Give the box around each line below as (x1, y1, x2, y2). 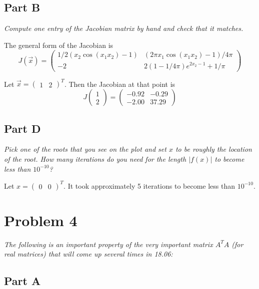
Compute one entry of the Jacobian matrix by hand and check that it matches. (4, 23, 243, 33)
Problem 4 (4, 210, 77, 230)
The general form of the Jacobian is (4, 39, 113, 50)
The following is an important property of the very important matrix (4, 239, 213, 249)
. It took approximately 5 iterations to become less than (63, 180, 235, 191)
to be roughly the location (175, 144, 252, 154)
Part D (4, 120, 41, 136)
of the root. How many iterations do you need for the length (4, 153, 186, 164)
